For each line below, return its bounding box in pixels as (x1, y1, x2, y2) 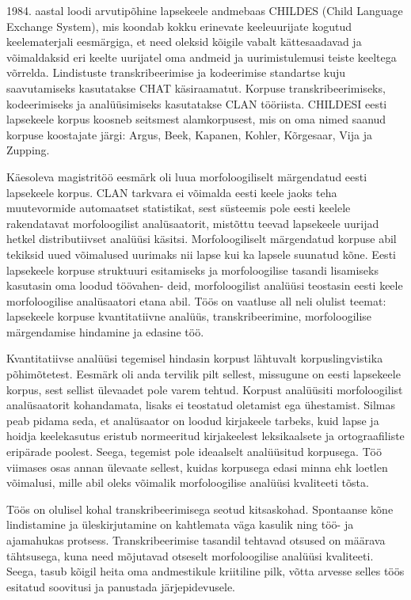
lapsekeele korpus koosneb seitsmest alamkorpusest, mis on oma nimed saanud (6, 111, 386, 127)
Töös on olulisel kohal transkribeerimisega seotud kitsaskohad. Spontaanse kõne (6, 500, 394, 517)
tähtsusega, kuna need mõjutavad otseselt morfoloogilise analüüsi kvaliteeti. (6, 547, 374, 564)
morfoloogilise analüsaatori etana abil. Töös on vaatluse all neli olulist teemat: (6, 292, 386, 309)
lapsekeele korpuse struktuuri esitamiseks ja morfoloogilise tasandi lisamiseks (6, 261, 379, 278)
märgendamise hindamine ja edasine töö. (6, 323, 204, 340)
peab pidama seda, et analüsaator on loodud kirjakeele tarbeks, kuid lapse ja (6, 412, 379, 428)
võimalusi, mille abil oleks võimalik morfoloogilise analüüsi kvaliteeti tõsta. (6, 474, 369, 491)
